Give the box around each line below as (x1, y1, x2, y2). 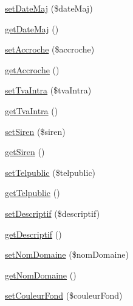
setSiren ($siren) (5, 125, 66, 137)
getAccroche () (5, 63, 60, 76)
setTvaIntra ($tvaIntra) (5, 84, 92, 97)
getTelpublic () (5, 186, 60, 199)
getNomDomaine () (5, 268, 77, 281)
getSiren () (5, 145, 45, 158)
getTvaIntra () (5, 104, 58, 117)
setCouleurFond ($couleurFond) (5, 289, 123, 302)
